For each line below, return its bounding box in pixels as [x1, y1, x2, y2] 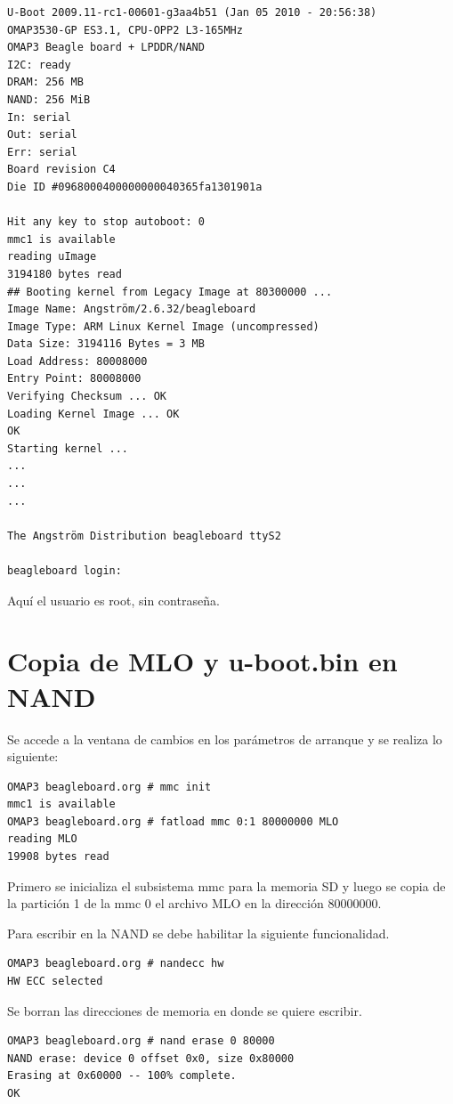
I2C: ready [7, 58, 71, 71]
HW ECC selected [7, 975, 103, 988]
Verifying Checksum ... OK [7, 390, 166, 403]
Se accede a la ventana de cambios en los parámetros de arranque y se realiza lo [7, 729, 442, 748]
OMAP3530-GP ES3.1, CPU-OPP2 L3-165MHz [7, 23, 243, 37]
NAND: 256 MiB [7, 93, 91, 106]
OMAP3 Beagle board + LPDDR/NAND [7, 41, 205, 54]
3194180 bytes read [7, 267, 122, 280]
